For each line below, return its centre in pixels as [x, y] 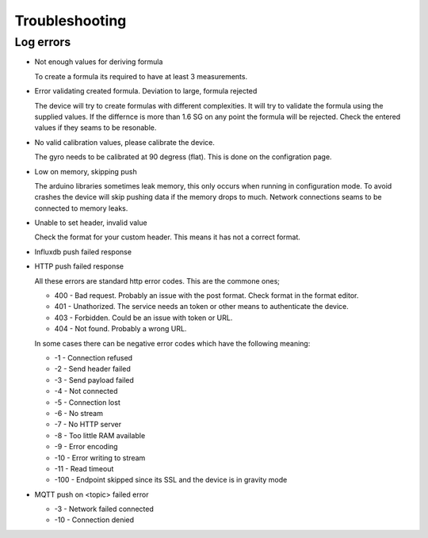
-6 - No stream [78, 413]
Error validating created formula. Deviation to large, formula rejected [146, 91]
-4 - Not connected [86, 391]
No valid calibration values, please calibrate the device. [125, 142]
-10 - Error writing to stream [100, 458]
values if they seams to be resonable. [96, 128]
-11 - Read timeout [84, 468]
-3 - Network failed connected [104, 509]
